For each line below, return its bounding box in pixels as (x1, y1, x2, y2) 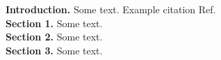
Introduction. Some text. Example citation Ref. (6, 2, 216, 16)
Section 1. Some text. (6, 15, 103, 30)
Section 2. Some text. (6, 29, 103, 44)
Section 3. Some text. (6, 43, 103, 57)
